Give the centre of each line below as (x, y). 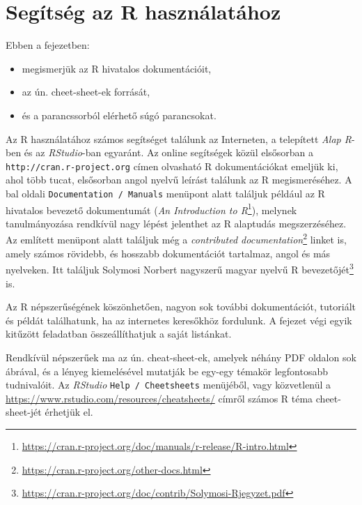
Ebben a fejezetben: (48, 45)
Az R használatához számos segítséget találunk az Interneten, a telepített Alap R (179, 138)
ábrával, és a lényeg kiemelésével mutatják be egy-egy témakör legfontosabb (167, 371)
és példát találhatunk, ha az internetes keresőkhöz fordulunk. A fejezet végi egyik (179, 320)
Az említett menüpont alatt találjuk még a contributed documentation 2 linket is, (176, 239)
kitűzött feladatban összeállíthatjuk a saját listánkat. (119, 334)
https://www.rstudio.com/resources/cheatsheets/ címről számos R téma (159, 398)
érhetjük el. (69, 412)
